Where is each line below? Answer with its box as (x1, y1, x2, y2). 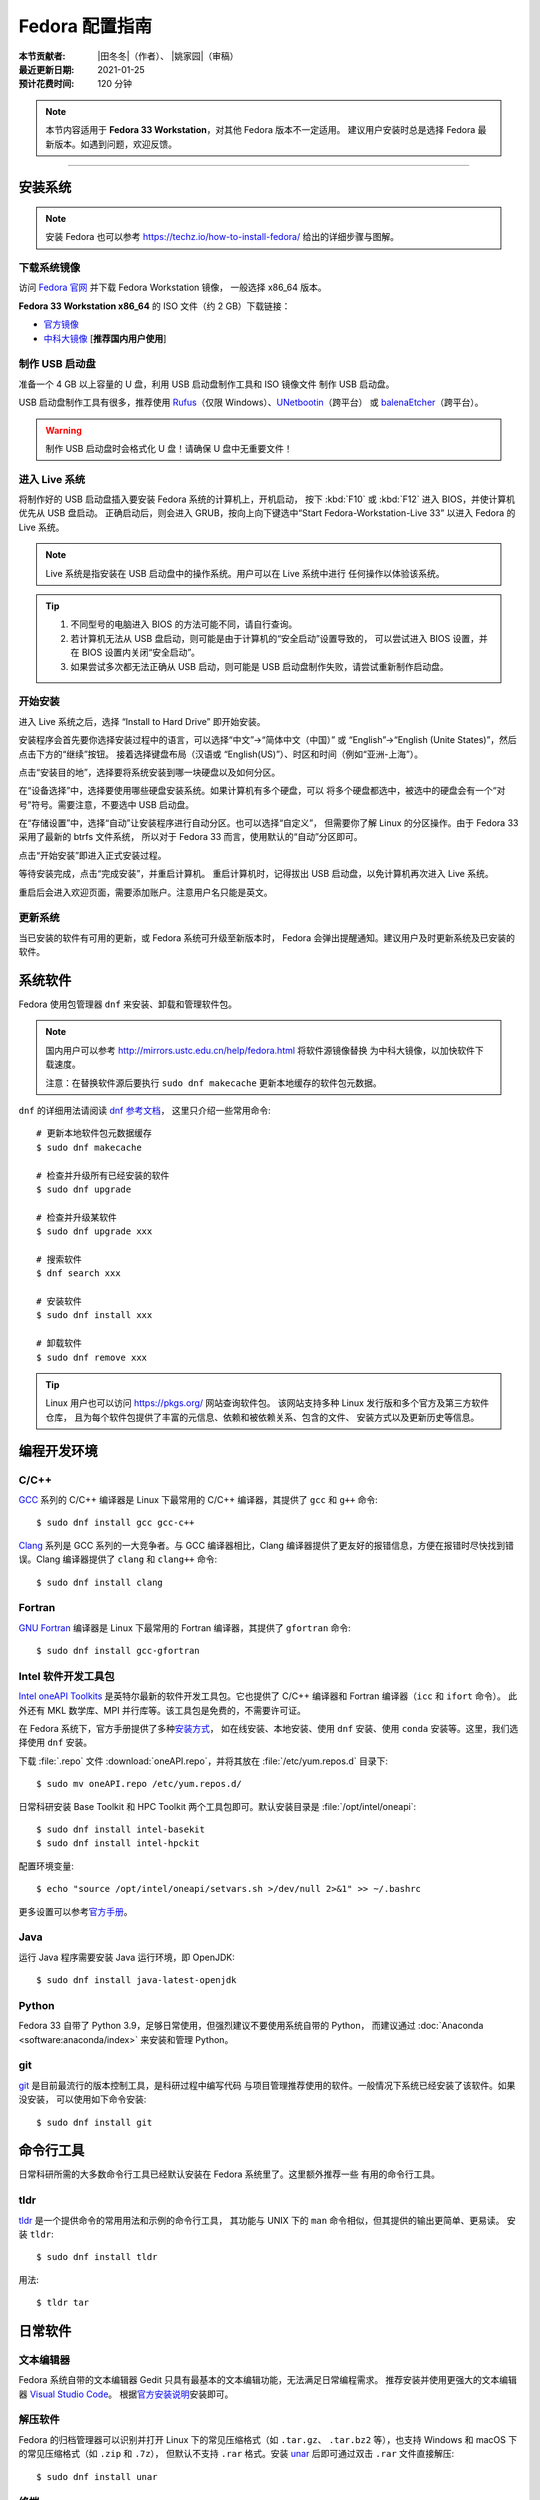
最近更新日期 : (18, 63, 75, 75)
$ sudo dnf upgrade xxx (36, 1226, 153, 1237)
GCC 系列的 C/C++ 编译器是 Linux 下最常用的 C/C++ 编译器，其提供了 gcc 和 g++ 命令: (18, 1493, 379, 1505)
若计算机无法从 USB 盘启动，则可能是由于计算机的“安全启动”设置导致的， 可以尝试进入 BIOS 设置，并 (70, 632, 489, 644)
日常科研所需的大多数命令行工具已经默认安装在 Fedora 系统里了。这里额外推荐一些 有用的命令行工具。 (18, 2168, 440, 2180)
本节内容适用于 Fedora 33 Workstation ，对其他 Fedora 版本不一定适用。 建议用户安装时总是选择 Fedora (45, 124, 476, 136)
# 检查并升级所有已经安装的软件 (36, 1170, 170, 1181)
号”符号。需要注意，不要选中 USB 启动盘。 (18, 798, 195, 810)
